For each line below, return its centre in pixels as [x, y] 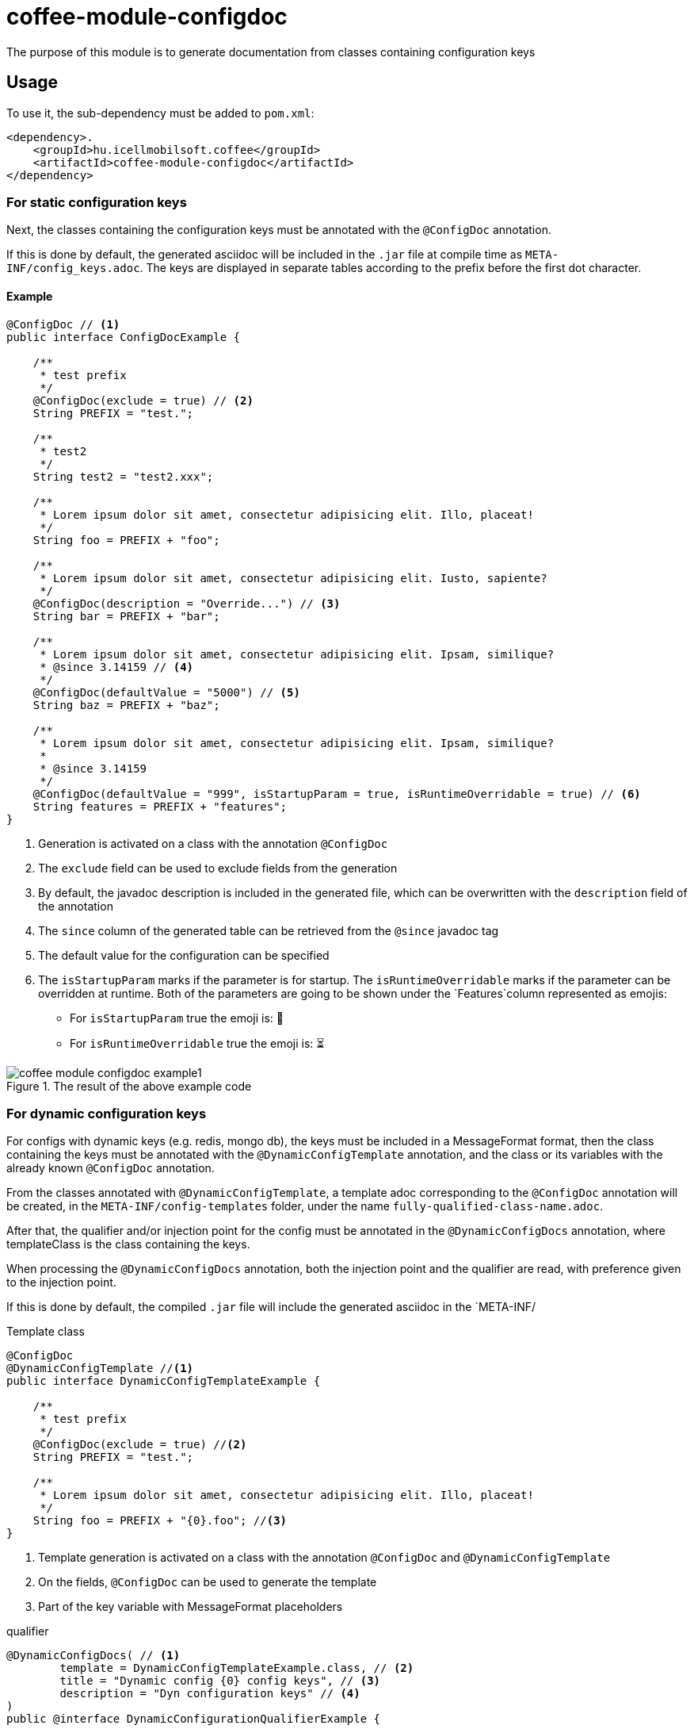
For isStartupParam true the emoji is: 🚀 [177, 1018]
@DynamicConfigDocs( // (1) [93, 1656]
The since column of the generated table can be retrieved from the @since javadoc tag [269, 930]
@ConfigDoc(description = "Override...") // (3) [187, 603]
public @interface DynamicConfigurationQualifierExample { [194, 1719]
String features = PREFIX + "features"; [160, 806]
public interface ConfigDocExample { [124, 337]
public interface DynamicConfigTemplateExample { [164, 1381]
